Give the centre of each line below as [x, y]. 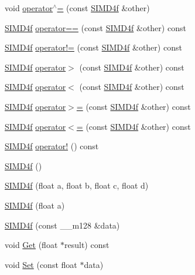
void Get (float [31, 245]
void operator [29, 8]
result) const [87, 245]
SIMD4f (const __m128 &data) [62, 225]
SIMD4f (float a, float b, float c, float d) [77, 185]
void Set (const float [41, 264]
